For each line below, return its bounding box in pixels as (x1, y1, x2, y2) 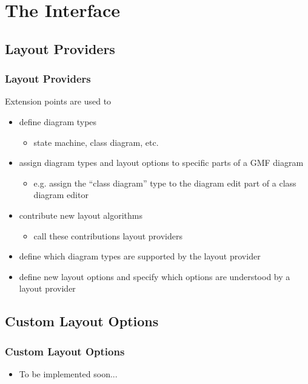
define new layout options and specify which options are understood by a (19, 270, 290, 283)
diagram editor (33, 188, 89, 201)
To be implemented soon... (19, 367, 118, 380)
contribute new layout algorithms (19, 208, 142, 221)
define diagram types (19, 115, 97, 128)
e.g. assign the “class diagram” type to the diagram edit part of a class (33, 176, 296, 189)
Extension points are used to (5, 95, 112, 108)
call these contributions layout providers (33, 229, 182, 242)
